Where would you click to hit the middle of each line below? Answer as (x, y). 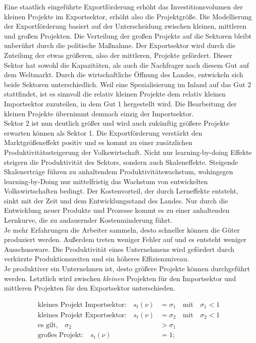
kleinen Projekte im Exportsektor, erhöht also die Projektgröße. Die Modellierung (128, 16)
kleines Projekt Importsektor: (82, 305)
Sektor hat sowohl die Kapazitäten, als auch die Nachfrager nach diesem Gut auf (127, 65)
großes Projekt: (61, 335)
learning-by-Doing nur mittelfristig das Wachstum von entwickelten (106, 181)
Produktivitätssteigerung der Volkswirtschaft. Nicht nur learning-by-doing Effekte (128, 152)
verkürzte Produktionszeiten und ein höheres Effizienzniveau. (97, 259)
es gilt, (48, 325)
